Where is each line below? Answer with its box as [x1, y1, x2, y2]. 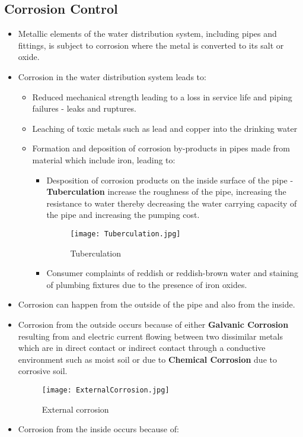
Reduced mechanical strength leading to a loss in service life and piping [32, 90, 292, 103]
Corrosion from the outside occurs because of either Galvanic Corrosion [18, 318, 289, 330]
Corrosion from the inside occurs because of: [18, 423, 179, 435]
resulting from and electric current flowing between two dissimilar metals [18, 330, 283, 342]
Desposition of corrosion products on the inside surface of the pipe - [46, 173, 294, 186]
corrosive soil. [18, 365, 68, 377]
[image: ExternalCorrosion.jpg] [42, 385, 170, 394]
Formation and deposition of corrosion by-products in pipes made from [32, 142, 290, 154]
